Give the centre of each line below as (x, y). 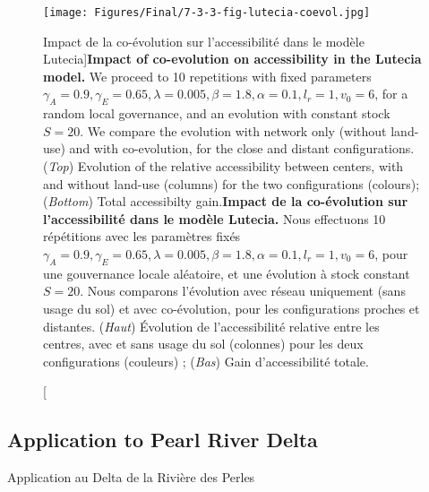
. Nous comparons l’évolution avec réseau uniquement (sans (243, 291)
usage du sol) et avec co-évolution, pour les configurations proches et (232, 308)
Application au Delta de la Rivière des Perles (131, 477)
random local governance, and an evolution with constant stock (217, 113)
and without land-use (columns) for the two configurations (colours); (232, 183)
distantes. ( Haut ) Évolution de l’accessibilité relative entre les (211, 326)
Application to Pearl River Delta (163, 440)
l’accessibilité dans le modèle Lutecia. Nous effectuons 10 (214, 218)
